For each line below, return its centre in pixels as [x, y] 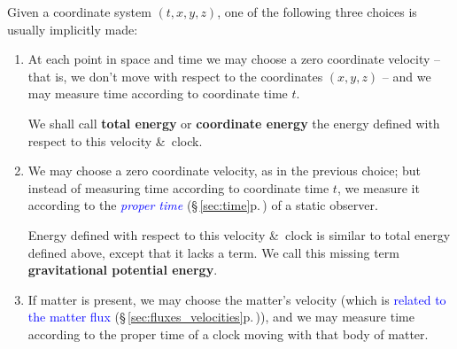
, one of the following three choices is [317, 12]
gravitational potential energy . [123, 270]
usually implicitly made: [73, 29]
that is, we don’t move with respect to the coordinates [175, 76]
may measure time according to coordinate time [158, 93]
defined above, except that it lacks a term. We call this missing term [213, 252]
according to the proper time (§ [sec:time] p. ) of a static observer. [203, 205]
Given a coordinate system [79, 12]
